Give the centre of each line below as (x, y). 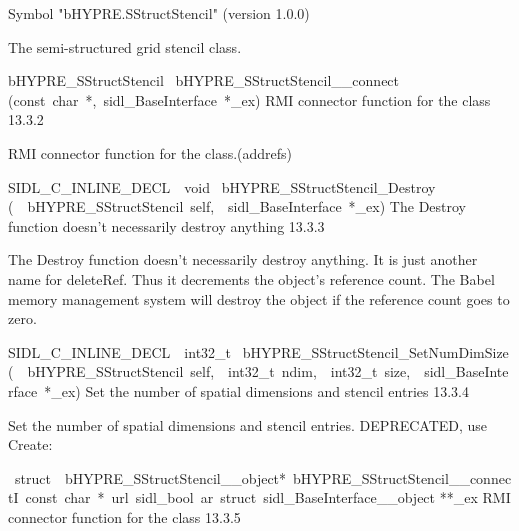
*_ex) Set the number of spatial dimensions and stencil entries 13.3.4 (256, 390)
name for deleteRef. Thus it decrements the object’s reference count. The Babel (251, 278)
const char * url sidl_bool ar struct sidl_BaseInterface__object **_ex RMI (268, 497)
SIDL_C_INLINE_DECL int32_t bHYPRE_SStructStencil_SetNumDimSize (258, 351)
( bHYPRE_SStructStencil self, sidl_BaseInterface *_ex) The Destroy (237, 206)
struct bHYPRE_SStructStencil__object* (150, 477)
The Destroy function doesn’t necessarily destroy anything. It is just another (243, 259)
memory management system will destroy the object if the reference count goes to (259, 298)
